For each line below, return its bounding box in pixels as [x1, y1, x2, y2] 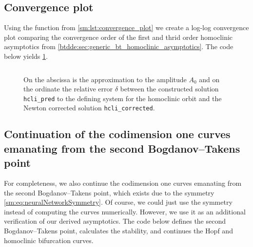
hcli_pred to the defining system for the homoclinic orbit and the [23, 93, 222, 103]
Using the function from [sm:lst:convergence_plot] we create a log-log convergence [4, 22, 249, 33]
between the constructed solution [120, 84, 219, 94]
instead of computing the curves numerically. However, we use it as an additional [4, 206, 246, 216]
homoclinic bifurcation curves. [4, 235, 94, 245]
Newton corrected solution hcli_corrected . [23, 103, 155, 113]
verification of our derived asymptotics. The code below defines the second [4, 216, 226, 226]
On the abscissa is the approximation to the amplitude [23, 74, 187, 84]
